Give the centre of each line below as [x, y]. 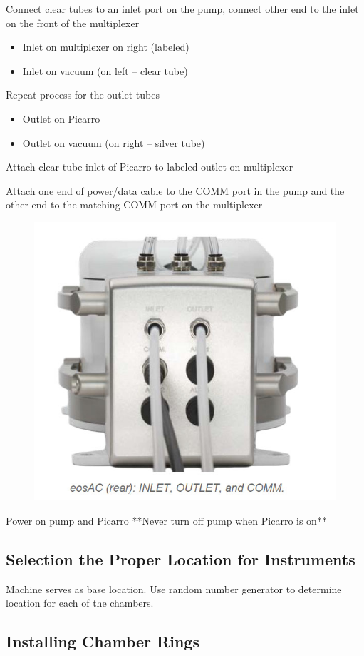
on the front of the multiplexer [73, 22]
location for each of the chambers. [80, 603]
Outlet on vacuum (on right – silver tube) [114, 142]
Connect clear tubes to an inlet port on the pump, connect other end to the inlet [182, 9]
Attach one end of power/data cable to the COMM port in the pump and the [175, 190]
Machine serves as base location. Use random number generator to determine [174, 589]
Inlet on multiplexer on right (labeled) [106, 47]
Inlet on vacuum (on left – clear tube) [105, 70]
